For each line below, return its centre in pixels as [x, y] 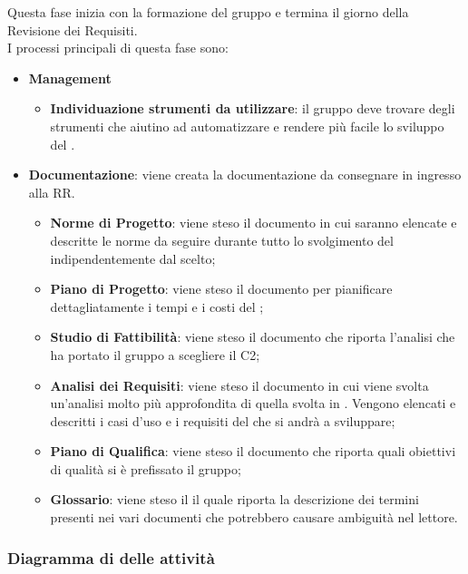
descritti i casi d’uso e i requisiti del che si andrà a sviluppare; [223, 420]
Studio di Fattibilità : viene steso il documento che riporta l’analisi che [253, 337]
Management [70, 78]
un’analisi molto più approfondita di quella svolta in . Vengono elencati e [253, 403]
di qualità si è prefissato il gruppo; [146, 468]
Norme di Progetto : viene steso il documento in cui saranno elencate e [253, 223]
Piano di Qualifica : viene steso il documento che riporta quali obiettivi [253, 451]
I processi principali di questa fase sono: [118, 48]
